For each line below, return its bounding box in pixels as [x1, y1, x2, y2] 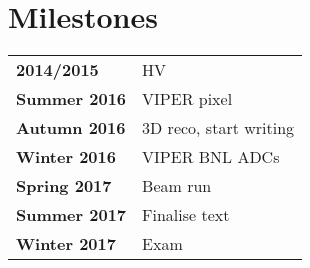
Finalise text [142, 203, 230, 227]
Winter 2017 [16, 232, 116, 256]
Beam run [142, 174, 212, 198]
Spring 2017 [16, 174, 112, 198]
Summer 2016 [16, 87, 127, 111]
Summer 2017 [16, 203, 127, 227]
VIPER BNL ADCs [142, 145, 280, 169]
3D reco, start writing [142, 116, 295, 140]
